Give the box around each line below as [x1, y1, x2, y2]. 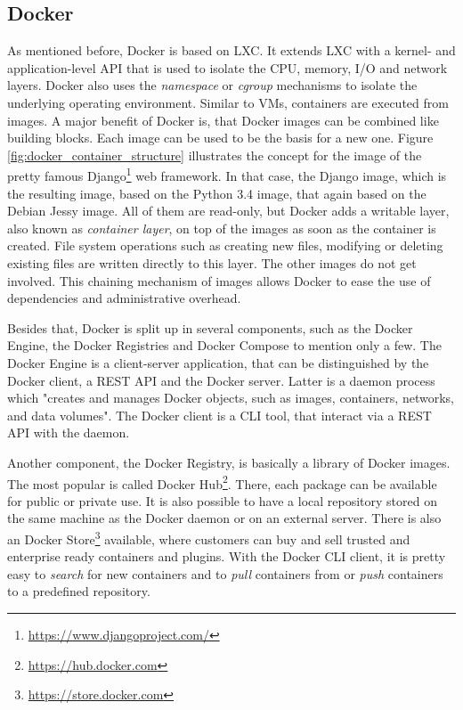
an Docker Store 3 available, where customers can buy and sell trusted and [7, 526, 410, 548]
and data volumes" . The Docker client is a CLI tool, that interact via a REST [7, 405, 432, 424]
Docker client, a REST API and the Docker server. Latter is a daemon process [7, 371, 435, 389]
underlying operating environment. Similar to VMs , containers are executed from [7, 93, 449, 111]
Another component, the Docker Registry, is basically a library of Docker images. [7, 453, 451, 471]
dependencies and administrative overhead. [7, 289, 241, 307]
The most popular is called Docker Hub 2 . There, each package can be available [7, 471, 437, 493]
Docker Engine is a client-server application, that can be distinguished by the [7, 353, 429, 371]
